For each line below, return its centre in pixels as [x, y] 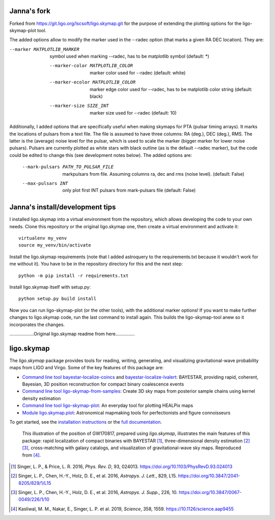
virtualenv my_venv [43, 238]
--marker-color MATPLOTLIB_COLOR [91, 66]
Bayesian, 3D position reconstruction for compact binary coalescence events [103, 384]
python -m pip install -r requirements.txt [74, 276]
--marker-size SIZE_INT [79, 106]
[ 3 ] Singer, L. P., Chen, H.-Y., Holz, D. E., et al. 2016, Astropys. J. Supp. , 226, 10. [94, 492]
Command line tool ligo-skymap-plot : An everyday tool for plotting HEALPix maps [108, 405]
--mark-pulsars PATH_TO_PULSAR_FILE [68, 167]
